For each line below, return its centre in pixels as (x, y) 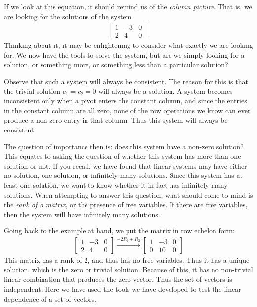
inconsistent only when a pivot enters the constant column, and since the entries (126, 101)
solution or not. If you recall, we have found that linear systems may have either (126, 165)
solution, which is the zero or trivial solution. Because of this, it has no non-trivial (128, 269)
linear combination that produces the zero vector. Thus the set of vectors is (118, 279)
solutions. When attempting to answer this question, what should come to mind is (128, 195)
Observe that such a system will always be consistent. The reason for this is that (126, 81)
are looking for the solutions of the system (68, 16)
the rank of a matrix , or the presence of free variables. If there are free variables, (126, 204)
